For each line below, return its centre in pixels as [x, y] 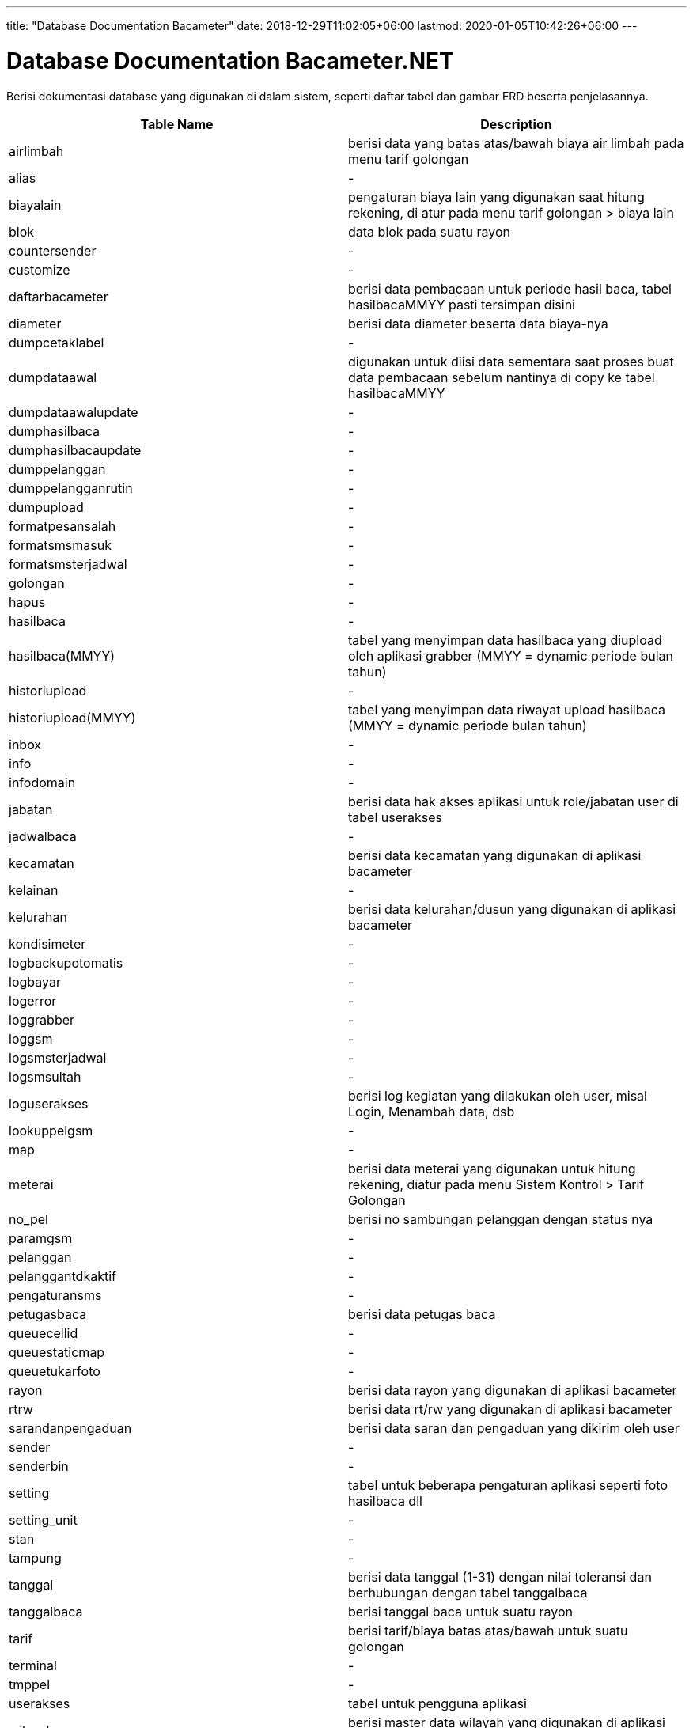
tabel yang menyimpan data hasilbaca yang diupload [505, 640]
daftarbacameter [59, 296]
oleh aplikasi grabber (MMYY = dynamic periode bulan [511, 656]
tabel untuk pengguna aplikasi [437, 1703]
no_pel [28, 1219]
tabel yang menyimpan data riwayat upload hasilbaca [507, 709]
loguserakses [49, 1103]
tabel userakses [396, 817]
